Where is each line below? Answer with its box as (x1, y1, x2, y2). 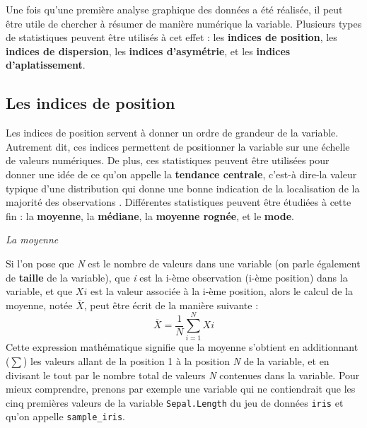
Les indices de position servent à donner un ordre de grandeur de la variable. (6, 125, 339, 140)
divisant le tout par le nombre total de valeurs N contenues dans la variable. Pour (6, 367, 360, 382)
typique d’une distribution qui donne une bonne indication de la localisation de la (6, 180, 360, 195)
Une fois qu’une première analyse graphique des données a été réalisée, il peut (6, 2, 343, 16)
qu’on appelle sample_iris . (6, 409, 126, 424)
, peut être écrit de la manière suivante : (83, 297, 259, 312)
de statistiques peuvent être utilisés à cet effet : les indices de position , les (6, 30, 337, 45)
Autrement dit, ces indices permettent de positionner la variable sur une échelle (6, 139, 350, 154)
